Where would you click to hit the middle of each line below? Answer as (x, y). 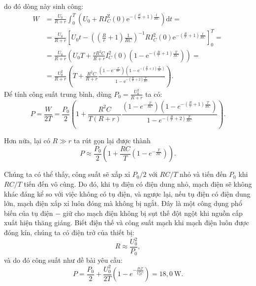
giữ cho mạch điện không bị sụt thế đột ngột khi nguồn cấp (153, 213)
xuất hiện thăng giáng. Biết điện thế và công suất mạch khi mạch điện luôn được (127, 223)
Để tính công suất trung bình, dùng (58, 94)
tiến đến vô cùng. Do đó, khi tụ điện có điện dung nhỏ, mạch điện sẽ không (138, 184)
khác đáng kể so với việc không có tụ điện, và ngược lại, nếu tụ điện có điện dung (127, 193)
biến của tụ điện (29, 213)
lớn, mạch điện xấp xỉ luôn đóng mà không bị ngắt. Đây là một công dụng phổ (123, 203)
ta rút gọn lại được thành (112, 140)
